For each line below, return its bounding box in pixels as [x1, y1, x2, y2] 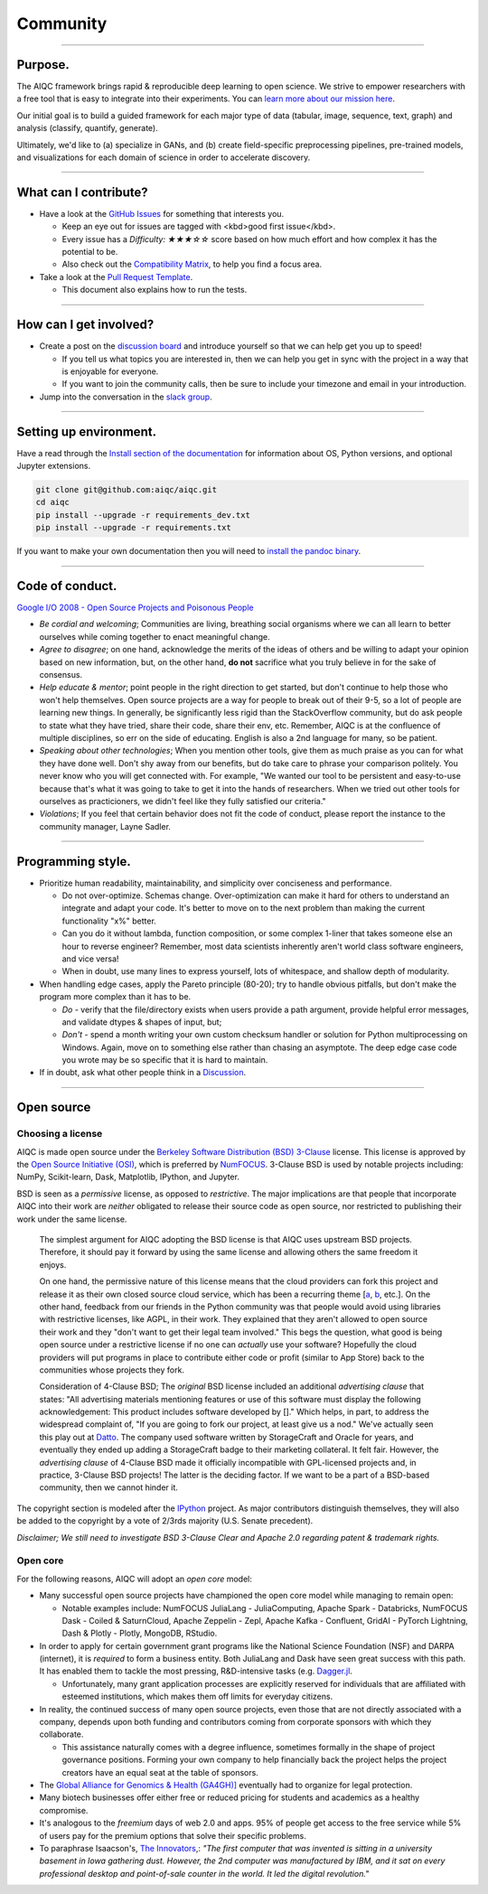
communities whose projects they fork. [39, 1364, 185, 1375]
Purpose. [16, 57, 70, 72]
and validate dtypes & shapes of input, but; [61, 1017, 222, 1027]
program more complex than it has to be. [39, 991, 192, 1002]
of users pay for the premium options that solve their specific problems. [39, 1830, 306, 1841]
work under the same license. [16, 1214, 127, 1224]
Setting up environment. [16, 424, 157, 439]
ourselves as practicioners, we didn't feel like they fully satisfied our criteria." [39, 795, 327, 806]
